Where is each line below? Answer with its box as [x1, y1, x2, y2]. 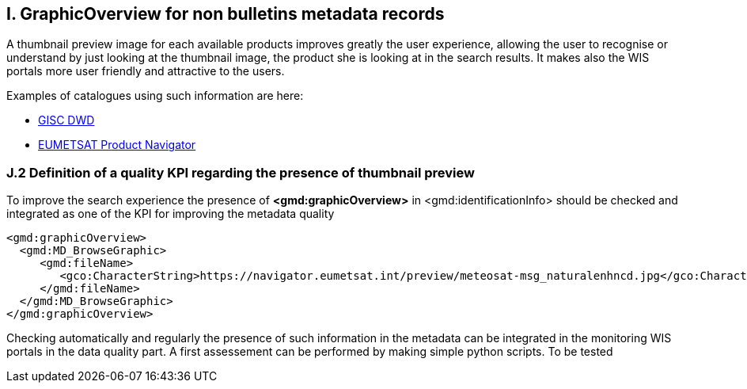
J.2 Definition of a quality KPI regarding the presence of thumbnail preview [6, 164, 475, 181]
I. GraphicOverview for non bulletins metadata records [6, 4, 445, 24]
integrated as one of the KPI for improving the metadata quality [6, 207, 335, 221]
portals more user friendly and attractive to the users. [6, 64, 285, 78]
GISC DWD [38, 113, 95, 128]
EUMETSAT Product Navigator [38, 138, 196, 152]
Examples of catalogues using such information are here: [6, 89, 304, 103]
